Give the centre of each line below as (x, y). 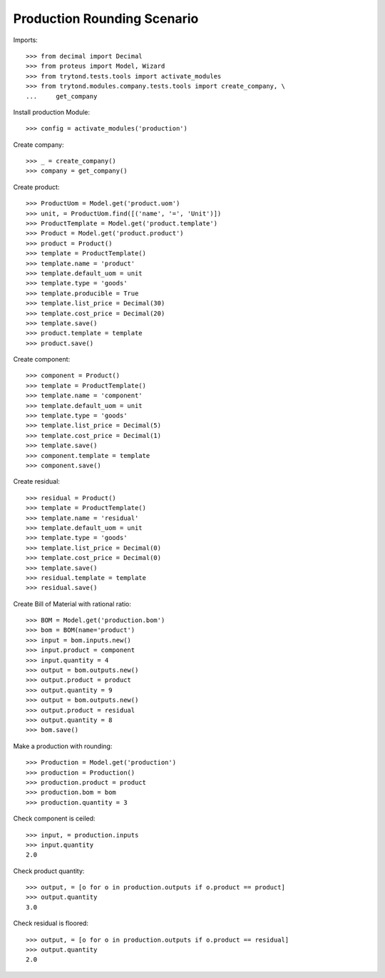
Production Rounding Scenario (106, 19)
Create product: (36, 187)
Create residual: (37, 482)
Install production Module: (52, 112)
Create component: (42, 360)
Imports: (26, 40)
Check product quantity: (49, 871)
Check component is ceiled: (54, 819)
